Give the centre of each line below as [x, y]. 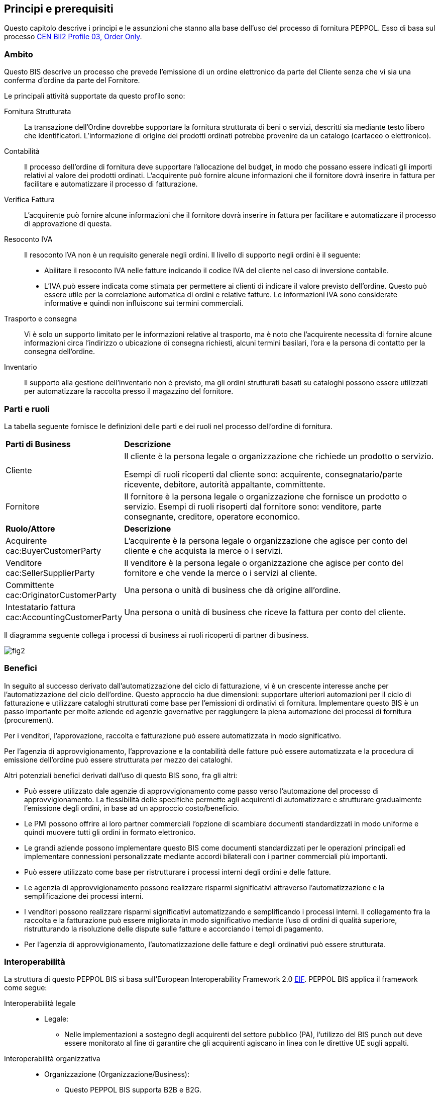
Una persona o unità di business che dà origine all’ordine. [233, 590]
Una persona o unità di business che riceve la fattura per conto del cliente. [265, 612]
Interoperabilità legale [40, 1003]
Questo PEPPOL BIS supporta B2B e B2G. [133, 1090]
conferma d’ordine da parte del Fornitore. [72, 80]
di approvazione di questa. [68, 224]
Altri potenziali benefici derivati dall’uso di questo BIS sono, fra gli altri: [121, 775]
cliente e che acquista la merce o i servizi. [203, 551]
